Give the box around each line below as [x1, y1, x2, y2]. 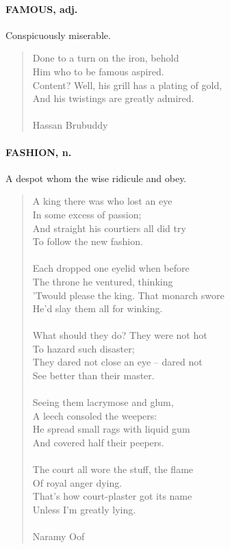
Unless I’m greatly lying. [32, 502, 136, 516]
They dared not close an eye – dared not [32, 355, 203, 369]
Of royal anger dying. [32, 475, 123, 489]
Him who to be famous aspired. [32, 64, 164, 78]
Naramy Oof [32, 529, 85, 544]
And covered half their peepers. [32, 435, 164, 450]
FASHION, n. [5, 144, 72, 159]
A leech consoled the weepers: [32, 408, 157, 422]
